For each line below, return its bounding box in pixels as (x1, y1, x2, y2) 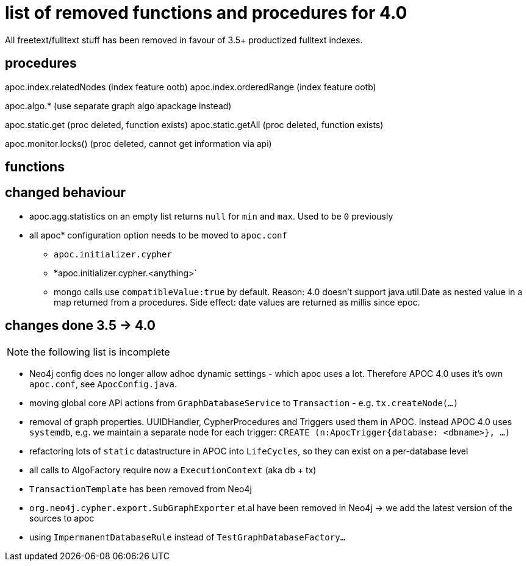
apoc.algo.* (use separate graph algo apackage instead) (5, 100, 232, 111)
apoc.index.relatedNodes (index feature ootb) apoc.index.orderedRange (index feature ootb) (5, 81, 376, 92)
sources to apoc (29, 512, 95, 523)
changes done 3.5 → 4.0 (5, 318, 156, 334)
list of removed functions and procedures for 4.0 (5, 2, 407, 23)
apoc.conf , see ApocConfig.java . (29, 378, 177, 389)
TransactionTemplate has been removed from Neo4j (29, 483, 252, 494)
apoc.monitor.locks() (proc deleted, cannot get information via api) (5, 138, 272, 149)
